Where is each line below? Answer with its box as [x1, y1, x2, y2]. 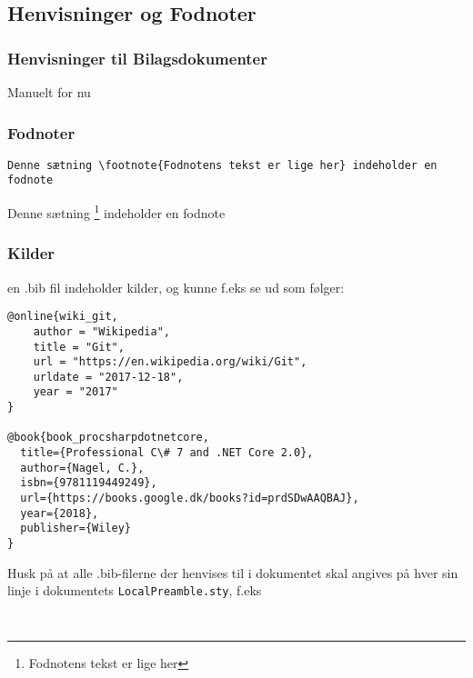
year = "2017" [33, 385, 118, 399]
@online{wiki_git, [7, 310, 118, 324]
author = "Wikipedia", [33, 324, 170, 338]
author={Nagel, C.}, [20, 461, 145, 474]
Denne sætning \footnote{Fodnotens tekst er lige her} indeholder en [7, 158, 438, 172]
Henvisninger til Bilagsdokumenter [7, 46, 267, 69]
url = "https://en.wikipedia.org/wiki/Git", [33, 355, 307, 369]
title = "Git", [33, 340, 125, 354]
